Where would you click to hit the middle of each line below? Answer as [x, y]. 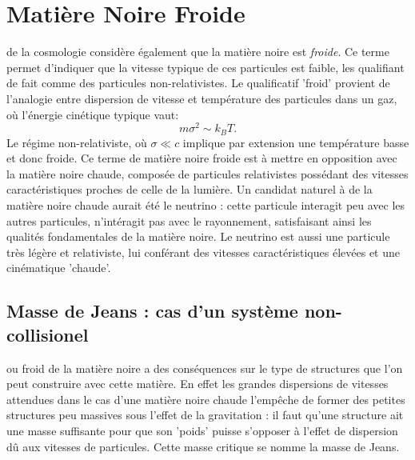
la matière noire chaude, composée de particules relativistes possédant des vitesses [207, 173]
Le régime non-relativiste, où [77, 142]
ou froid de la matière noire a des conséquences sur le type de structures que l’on [205, 368]
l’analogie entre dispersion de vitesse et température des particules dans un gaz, [202, 98]
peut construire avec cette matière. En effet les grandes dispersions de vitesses [198, 384]
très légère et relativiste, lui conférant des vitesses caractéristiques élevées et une [203, 252]
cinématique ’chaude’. [59, 268]
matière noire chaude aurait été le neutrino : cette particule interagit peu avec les [206, 205]
